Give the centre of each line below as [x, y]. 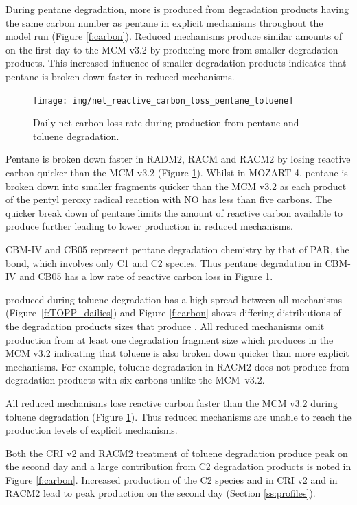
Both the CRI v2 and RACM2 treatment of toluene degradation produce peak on [177, 453]
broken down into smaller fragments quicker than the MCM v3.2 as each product [176, 186]
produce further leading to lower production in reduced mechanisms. [149, 226]
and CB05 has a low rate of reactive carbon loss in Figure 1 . [146, 276]
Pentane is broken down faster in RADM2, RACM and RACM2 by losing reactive [178, 159]
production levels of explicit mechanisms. [92, 430]
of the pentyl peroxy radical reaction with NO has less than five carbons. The [169, 199]
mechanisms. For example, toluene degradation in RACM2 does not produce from [177, 366]
